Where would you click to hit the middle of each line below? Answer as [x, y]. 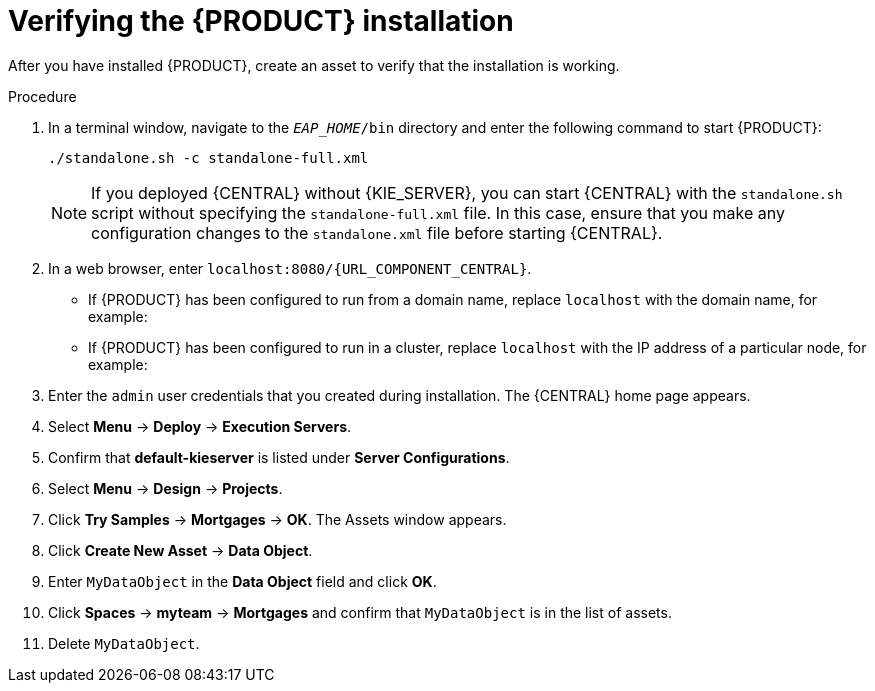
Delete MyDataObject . [124, 643]
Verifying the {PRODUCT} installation [261, 21]
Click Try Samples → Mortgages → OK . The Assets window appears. [277, 519]
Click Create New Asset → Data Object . [180, 550]
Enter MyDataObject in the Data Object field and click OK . [242, 581]
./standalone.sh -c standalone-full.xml [208, 157]
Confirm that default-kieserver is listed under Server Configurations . [279, 457]
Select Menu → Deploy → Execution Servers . [200, 426]
